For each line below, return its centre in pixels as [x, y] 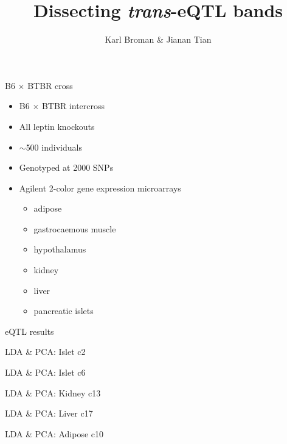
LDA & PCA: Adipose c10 [54, 433]
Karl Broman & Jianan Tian [158, 39]
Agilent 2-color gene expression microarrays [100, 188]
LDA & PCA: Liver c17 [49, 413]
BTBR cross [50, 85]
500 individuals [54, 147]
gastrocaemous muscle [75, 228]
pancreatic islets [64, 311]
